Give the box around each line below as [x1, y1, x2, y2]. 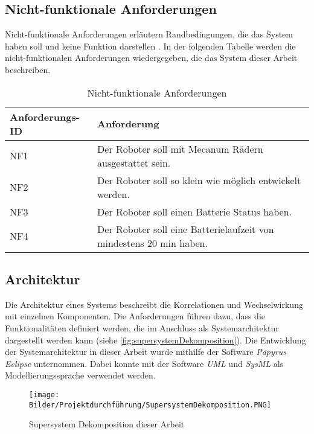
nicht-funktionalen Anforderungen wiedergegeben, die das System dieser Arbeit [5, 51, 298, 64]
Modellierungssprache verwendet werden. [5, 369, 156, 381]
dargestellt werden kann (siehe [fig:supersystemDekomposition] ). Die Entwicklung [5, 333, 306, 346]
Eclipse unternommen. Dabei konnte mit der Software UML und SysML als [5, 357, 284, 369]
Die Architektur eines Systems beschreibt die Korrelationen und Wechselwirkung [5, 298, 303, 310]
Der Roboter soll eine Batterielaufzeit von [97, 222, 274, 236]
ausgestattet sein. [97, 155, 171, 170]
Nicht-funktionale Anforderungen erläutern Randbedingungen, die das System [5, 28, 293, 40]
